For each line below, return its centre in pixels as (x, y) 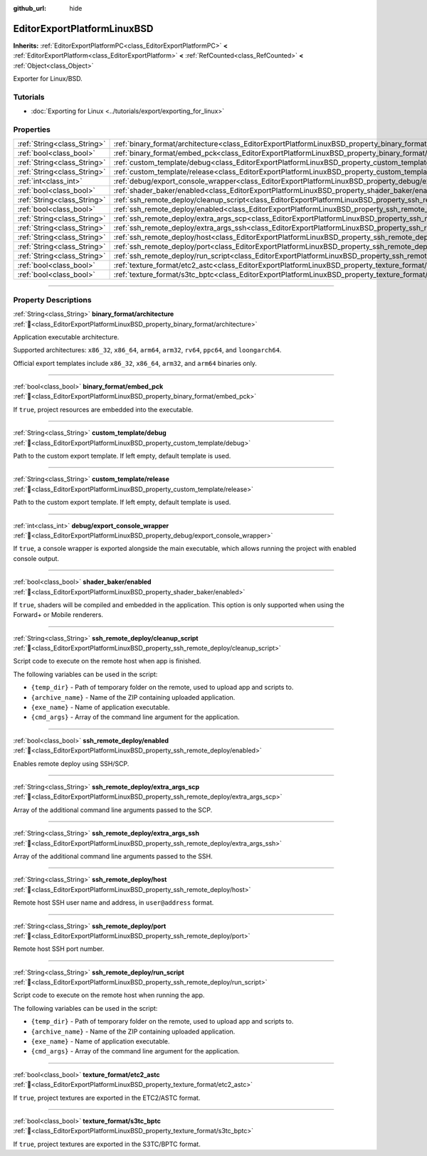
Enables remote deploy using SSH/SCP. (71, 763)
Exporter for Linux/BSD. (48, 79)
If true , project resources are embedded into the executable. (103, 409)
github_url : (30, 8)
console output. (36, 558)
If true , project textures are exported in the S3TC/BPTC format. (107, 1144)
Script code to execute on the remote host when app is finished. (107, 661)
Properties (32, 130)
